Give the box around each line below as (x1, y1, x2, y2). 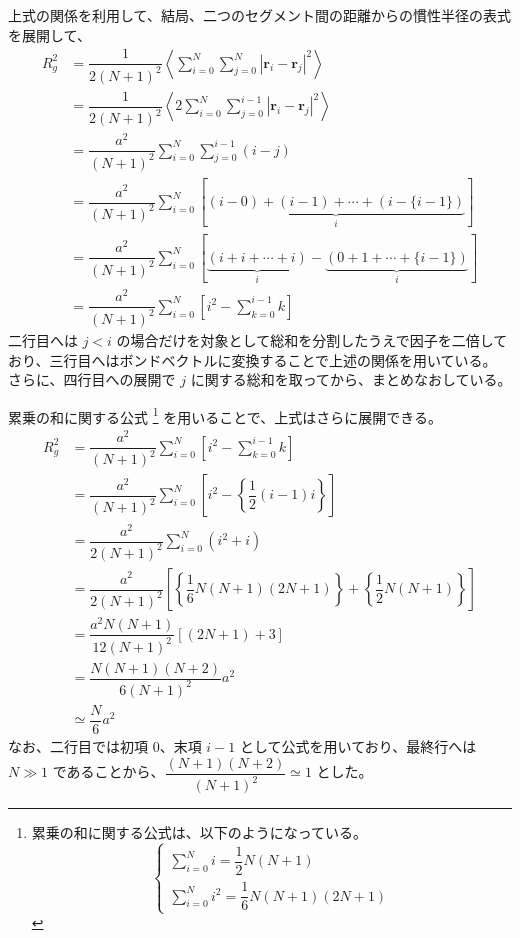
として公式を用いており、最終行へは (239, 736, 477, 757)
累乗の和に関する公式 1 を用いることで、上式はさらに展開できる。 (8, 403, 442, 427)
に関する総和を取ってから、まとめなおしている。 (190, 369, 512, 390)
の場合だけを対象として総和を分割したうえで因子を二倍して (116, 329, 508, 350)
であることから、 (52, 761, 165, 782)
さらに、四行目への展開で (8, 369, 176, 390)
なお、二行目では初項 (8, 736, 148, 757)
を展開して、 (8, 24, 91, 45)
